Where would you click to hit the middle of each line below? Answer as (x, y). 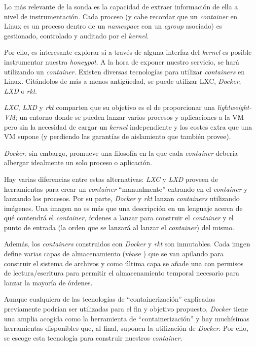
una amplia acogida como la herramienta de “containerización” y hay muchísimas (127, 318)
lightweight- (234, 107)
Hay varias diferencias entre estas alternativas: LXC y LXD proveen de (111, 179)
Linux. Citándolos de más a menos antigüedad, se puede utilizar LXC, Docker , (123, 81)
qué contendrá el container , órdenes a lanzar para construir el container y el (119, 218)
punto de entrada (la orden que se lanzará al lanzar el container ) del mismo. (119, 227)
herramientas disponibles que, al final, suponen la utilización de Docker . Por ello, (126, 328)
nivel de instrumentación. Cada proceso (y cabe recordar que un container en (121, 16)
